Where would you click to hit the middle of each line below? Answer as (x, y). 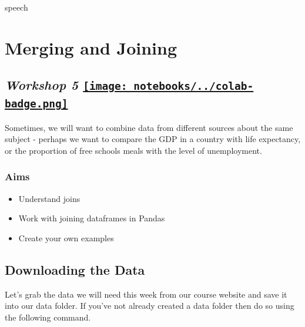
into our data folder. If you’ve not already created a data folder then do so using (150, 306)
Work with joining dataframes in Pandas (92, 218)
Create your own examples (66, 237)
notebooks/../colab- (194, 86)
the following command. (48, 317)
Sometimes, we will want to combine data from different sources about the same (149, 127)
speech (16, 7)
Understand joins (49, 198)
